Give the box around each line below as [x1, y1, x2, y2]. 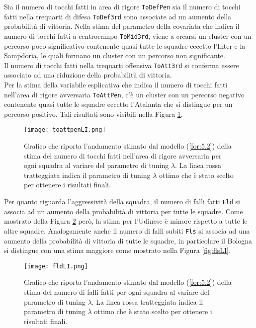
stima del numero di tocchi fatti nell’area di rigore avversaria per [24, 150, 222, 161]
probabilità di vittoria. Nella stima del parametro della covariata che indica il [4, 21, 240, 31]
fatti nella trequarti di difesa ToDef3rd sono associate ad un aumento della [4, 11, 232, 21]
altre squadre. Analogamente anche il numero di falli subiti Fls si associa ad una [4, 225, 250, 236]
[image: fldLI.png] [24, 262, 88, 270]
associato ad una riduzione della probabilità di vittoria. [4, 70, 172, 80]
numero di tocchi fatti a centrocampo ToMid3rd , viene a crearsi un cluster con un [4, 30, 252, 41]
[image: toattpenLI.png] [24, 126, 106, 134]
